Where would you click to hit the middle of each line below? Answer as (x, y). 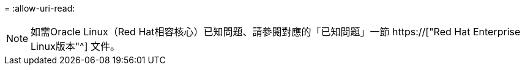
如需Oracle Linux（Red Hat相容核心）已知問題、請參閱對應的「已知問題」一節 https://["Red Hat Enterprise (276, 32)
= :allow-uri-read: (40, 8)
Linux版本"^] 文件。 (75, 46)
